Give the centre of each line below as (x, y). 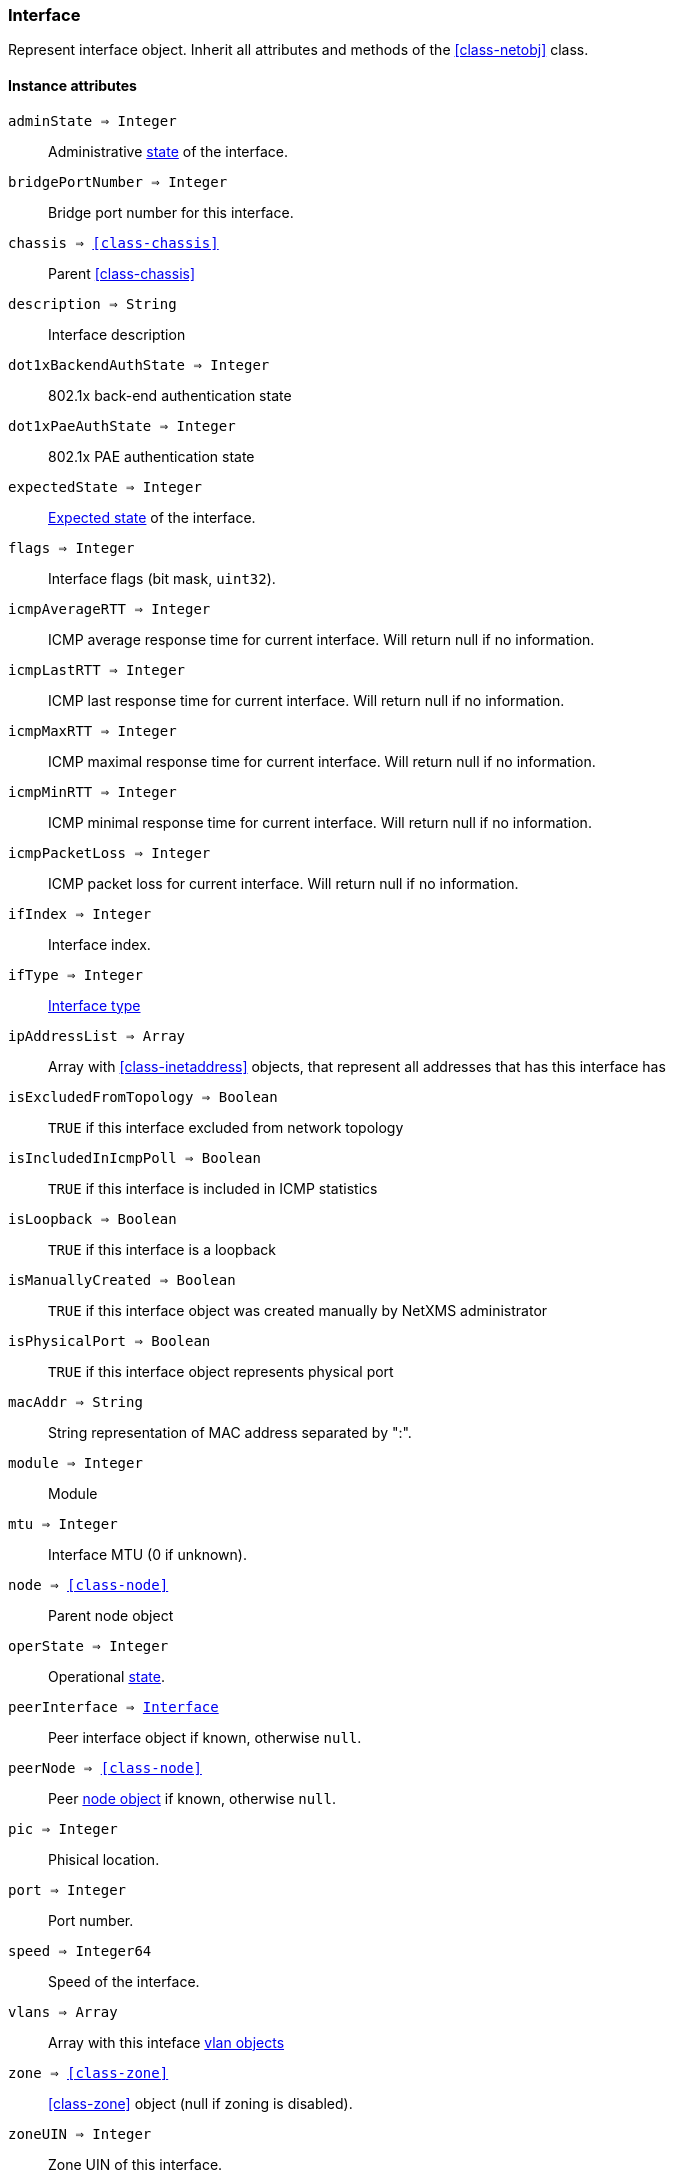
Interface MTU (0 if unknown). (147, 1554)
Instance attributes (72, 85)
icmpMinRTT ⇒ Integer (92, 791)
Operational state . (106, 1676)
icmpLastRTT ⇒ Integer (97, 669)
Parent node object (111, 1615)
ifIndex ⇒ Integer (80, 913)
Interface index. (99, 944)
